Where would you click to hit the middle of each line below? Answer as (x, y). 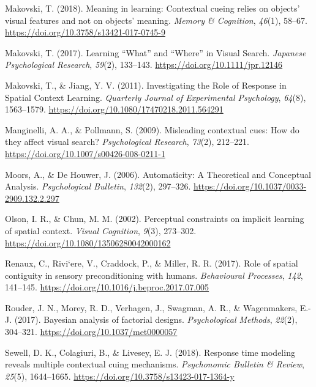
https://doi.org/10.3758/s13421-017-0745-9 (85, 32)
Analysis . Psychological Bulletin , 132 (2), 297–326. (98, 186)
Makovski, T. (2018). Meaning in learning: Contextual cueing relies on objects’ (152, 8)
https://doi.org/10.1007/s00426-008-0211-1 (85, 153)
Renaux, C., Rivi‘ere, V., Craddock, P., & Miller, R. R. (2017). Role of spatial (152, 263)
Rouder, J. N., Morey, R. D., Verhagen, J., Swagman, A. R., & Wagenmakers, (151, 307)
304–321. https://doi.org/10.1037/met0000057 (91, 332)
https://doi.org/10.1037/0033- (250, 186)
